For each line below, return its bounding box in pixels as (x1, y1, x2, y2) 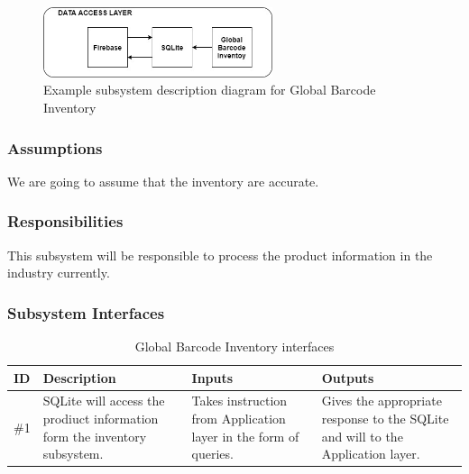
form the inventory (42, 426, 147, 445)
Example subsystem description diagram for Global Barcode (43, 80, 376, 99)
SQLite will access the (42, 391, 165, 410)
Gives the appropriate (321, 391, 442, 410)
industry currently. (7, 263, 110, 282)
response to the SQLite (321, 409, 449, 428)
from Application (191, 409, 286, 428)
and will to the (321, 426, 403, 445)
